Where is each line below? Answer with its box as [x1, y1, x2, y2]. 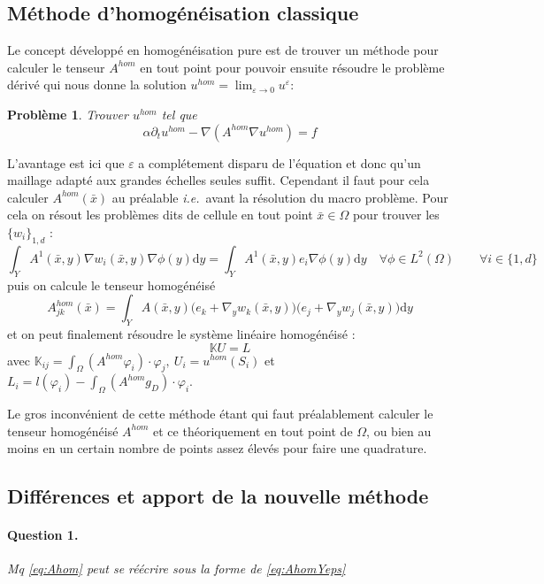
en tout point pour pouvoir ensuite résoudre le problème [140, 58, 445, 76]
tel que [161, 104, 197, 123]
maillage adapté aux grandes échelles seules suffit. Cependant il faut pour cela [7, 171, 430, 189]
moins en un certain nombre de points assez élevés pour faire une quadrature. [7, 439, 427, 457]
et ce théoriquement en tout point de [153, 421, 353, 440]
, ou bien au [366, 421, 432, 440]
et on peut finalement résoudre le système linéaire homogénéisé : [7, 324, 356, 342]
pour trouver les [352, 205, 440, 224]
